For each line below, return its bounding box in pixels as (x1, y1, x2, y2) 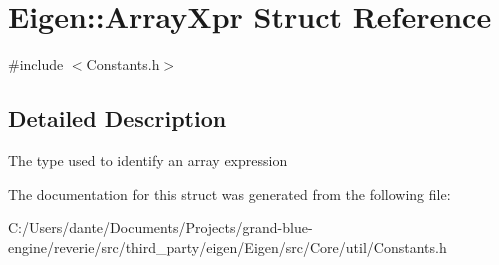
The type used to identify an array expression (8, 149, 288, 170)
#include (8, 54, 64, 75)
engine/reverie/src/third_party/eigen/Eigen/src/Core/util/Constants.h (8, 236, 447, 257)
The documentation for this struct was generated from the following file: (8, 183, 451, 204)
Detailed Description (8, 103, 227, 134)
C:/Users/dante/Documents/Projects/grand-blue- (8, 217, 313, 238)
